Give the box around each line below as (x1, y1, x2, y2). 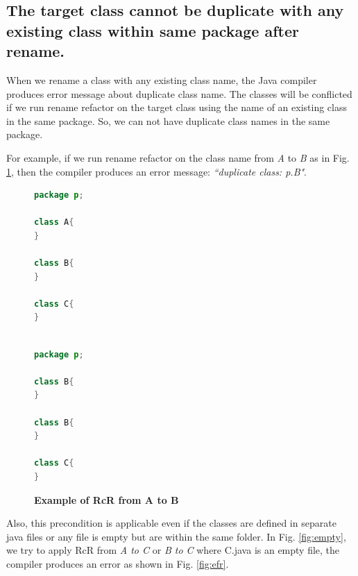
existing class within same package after (6, 19, 299, 41)
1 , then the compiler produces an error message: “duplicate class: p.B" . (6, 164, 307, 178)
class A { (34, 217, 74, 228)
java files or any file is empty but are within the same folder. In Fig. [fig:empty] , (6, 529, 346, 543)
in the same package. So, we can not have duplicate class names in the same (6, 113, 330, 128)
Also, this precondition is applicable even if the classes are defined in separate (6, 516, 336, 530)
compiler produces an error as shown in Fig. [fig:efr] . (6, 556, 229, 570)
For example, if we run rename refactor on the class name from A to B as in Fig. (6, 150, 350, 164)
